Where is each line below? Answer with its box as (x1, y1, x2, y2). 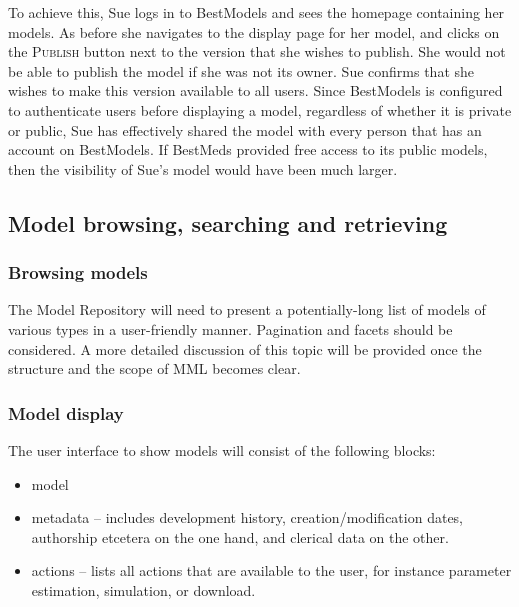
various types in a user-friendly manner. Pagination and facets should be (8, 318, 453, 339)
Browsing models (8, 260, 148, 285)
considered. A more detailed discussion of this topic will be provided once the (8, 338, 482, 359)
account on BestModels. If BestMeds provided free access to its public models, (8, 139, 488, 160)
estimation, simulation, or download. (31, 579, 256, 600)
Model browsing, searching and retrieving (8, 207, 448, 238)
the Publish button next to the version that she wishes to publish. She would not (8, 41, 506, 62)
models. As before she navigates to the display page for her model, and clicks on (8, 21, 500, 42)
